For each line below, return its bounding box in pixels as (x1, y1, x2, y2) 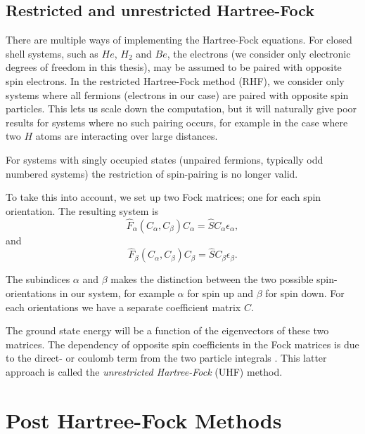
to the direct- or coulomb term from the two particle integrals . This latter (6, 350, 327, 365)
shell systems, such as (6, 46, 98, 60)
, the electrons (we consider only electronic (167, 46, 351, 60)
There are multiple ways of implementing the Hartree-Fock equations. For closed (6, 32, 352, 47)
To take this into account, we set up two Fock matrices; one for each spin (6, 190, 321, 204)
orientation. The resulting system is (6, 203, 159, 218)
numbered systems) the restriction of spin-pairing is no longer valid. (6, 166, 298, 180)
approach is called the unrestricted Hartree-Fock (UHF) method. (6, 364, 283, 379)
